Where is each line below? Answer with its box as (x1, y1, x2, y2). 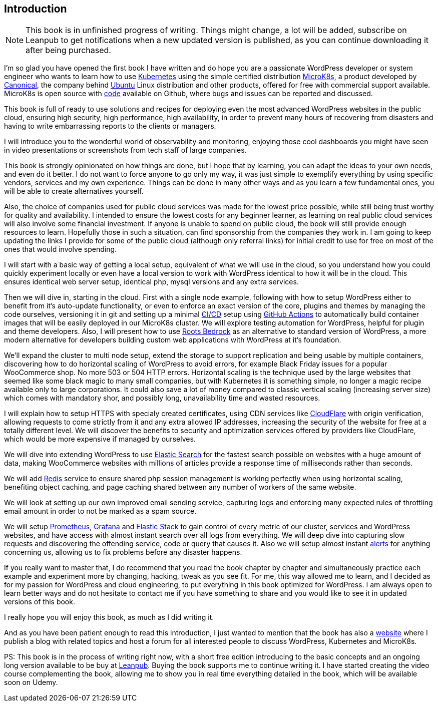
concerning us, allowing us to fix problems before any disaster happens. (4, 548, 242, 557)
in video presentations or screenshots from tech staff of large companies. (4, 146, 247, 155)
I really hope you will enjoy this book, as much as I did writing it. (4, 613, 214, 622)
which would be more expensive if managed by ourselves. (4, 435, 196, 444)
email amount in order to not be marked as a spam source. (4, 507, 197, 516)
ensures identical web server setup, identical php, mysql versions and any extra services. (4, 277, 299, 286)
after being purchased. (26, 45, 111, 56)
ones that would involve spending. (4, 245, 117, 254)
